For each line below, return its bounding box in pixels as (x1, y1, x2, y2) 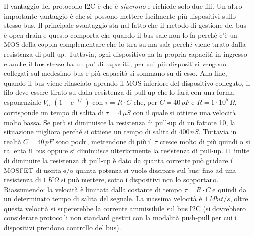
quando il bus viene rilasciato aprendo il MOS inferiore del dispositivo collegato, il (4, 77, 250, 87)
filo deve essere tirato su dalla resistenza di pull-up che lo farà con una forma (4, 87, 234, 97)
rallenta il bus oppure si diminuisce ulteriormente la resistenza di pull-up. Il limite (4, 146, 250, 156)
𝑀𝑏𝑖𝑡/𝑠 (209, 196, 230, 203)
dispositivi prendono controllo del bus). (4, 222, 121, 233)
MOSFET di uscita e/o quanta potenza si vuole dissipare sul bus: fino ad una (4, 165, 236, 175)
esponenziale (4, 96, 41, 107)
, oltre (230, 193, 248, 204)
